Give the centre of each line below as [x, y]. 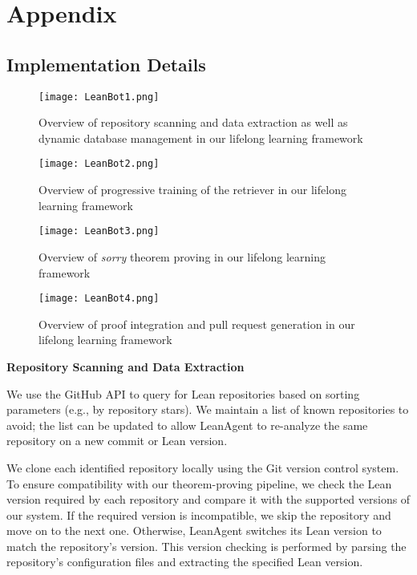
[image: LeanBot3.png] [99, 231]
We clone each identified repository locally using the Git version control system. [203, 467]
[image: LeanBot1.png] [99, 97]
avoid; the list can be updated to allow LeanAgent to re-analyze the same [187, 425]
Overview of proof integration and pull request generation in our [197, 324]
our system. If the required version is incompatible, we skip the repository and [199, 514]
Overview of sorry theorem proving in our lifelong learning [182, 256]
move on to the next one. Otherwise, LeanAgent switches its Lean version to [194, 530]
